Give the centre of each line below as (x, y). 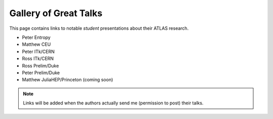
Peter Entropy (36, 37)
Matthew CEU (36, 44)
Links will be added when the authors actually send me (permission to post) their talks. (113, 103)
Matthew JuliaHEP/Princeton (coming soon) (67, 80)
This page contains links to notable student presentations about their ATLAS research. (99, 28)
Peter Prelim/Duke (41, 73)
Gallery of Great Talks (56, 13)
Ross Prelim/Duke (40, 66)
